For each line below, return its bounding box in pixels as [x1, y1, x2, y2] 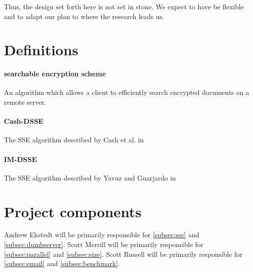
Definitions [4, 40, 79, 60]
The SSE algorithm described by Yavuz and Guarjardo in [4, 172, 176, 182]
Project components [4, 201, 142, 221]
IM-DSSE [4, 154, 37, 164]
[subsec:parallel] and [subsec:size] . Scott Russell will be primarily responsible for [4, 249, 243, 259]
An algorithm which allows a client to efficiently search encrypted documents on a [4, 87, 249, 97]
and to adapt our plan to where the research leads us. [4, 11, 165, 21]
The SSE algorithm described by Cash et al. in [4, 135, 144, 145]
